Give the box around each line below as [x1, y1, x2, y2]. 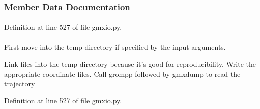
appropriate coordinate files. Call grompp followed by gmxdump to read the [4, 68, 241, 79]
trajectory [4, 78, 35, 89]
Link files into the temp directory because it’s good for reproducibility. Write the [4, 59, 256, 69]
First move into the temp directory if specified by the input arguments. [4, 41, 226, 52]
